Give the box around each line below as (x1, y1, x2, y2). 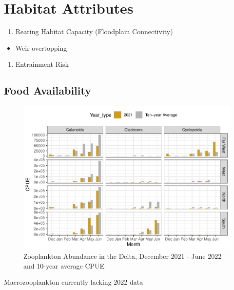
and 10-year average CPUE (23, 260, 105, 271)
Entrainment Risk (15, 59, 69, 69)
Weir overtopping (15, 42, 67, 53)
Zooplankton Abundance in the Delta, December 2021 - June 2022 (23, 251, 222, 261)
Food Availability (4, 83, 91, 98)
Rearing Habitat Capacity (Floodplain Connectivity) (15, 26, 173, 37)
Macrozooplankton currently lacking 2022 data (4, 277, 143, 287)
